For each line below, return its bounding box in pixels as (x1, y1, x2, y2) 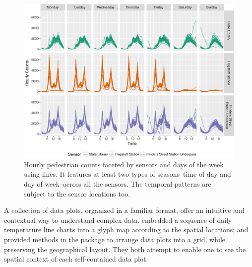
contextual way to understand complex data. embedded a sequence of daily (4, 214, 232, 225)
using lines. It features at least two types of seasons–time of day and (24, 169, 231, 179)
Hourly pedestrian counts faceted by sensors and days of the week (24, 159, 224, 169)
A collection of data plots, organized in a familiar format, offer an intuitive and (4, 205, 245, 215)
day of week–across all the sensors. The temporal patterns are (24, 179, 211, 189)
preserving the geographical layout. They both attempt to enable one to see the (4, 244, 246, 254)
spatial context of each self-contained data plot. (4, 254, 148, 264)
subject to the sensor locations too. (24, 188, 130, 199)
